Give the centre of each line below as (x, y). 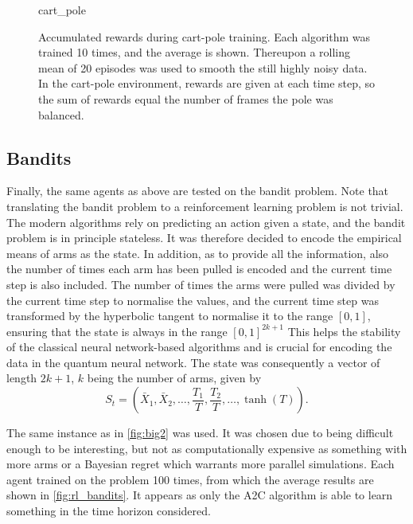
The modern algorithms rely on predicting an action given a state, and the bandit (206, 222)
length (22, 378)
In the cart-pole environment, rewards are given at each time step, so (207, 83)
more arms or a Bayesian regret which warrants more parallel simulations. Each (201, 464)
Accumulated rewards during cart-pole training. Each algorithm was (205, 36)
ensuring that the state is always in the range (117, 331)
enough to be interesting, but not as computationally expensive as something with (207, 448)
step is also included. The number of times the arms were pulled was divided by (201, 284)
